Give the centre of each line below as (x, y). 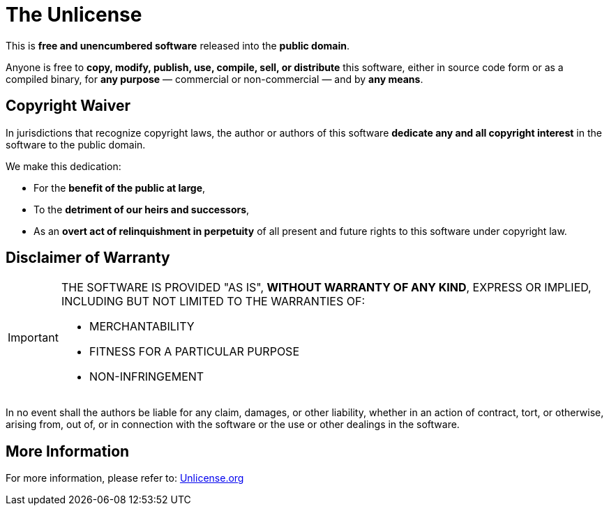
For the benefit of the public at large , (120, 188)
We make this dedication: (63, 166)
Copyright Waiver (68, 106)
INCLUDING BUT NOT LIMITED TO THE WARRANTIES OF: (213, 302)
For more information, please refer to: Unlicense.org (125, 478)
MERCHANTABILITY (142, 327)
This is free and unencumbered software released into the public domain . (178, 45)
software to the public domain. (76, 144)
